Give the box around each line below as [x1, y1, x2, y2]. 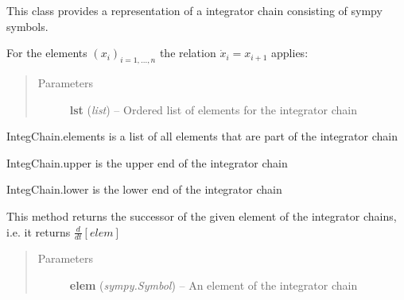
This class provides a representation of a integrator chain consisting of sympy [6, 2, 383, 18]
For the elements [6, 44, 87, 61]
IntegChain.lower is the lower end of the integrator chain [6, 181, 282, 198]
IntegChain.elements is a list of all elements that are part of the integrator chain [6, 128, 398, 144]
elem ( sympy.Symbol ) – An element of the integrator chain [69, 276, 358, 293]
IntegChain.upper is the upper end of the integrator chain [6, 154, 288, 171]
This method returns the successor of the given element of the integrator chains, [6, 207, 397, 224]
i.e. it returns [6, 223, 71, 240]
